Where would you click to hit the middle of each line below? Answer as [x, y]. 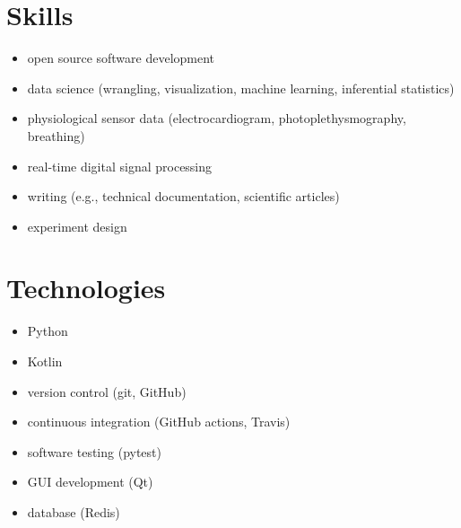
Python [48, 331]
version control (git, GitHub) [107, 391]
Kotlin [45, 361]
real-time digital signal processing [120, 166]
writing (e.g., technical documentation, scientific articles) [183, 196]
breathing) [56, 135]
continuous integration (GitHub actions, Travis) [159, 422]
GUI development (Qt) [90, 482]
